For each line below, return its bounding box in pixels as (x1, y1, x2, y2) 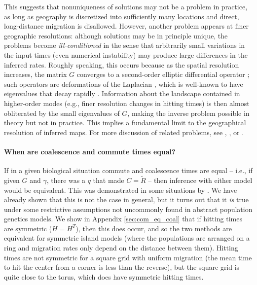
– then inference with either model (148, 175, 253, 185)
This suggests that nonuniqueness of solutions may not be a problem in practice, (4, 1, 248, 11)
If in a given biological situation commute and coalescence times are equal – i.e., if (4, 165, 253, 176)
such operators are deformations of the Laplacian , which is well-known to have (4, 78, 243, 89)
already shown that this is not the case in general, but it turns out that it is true (4, 194, 249, 205)
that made (93, 175, 124, 185)
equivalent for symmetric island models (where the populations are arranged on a (4, 233, 250, 243)
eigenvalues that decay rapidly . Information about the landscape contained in (4, 88, 240, 99)
